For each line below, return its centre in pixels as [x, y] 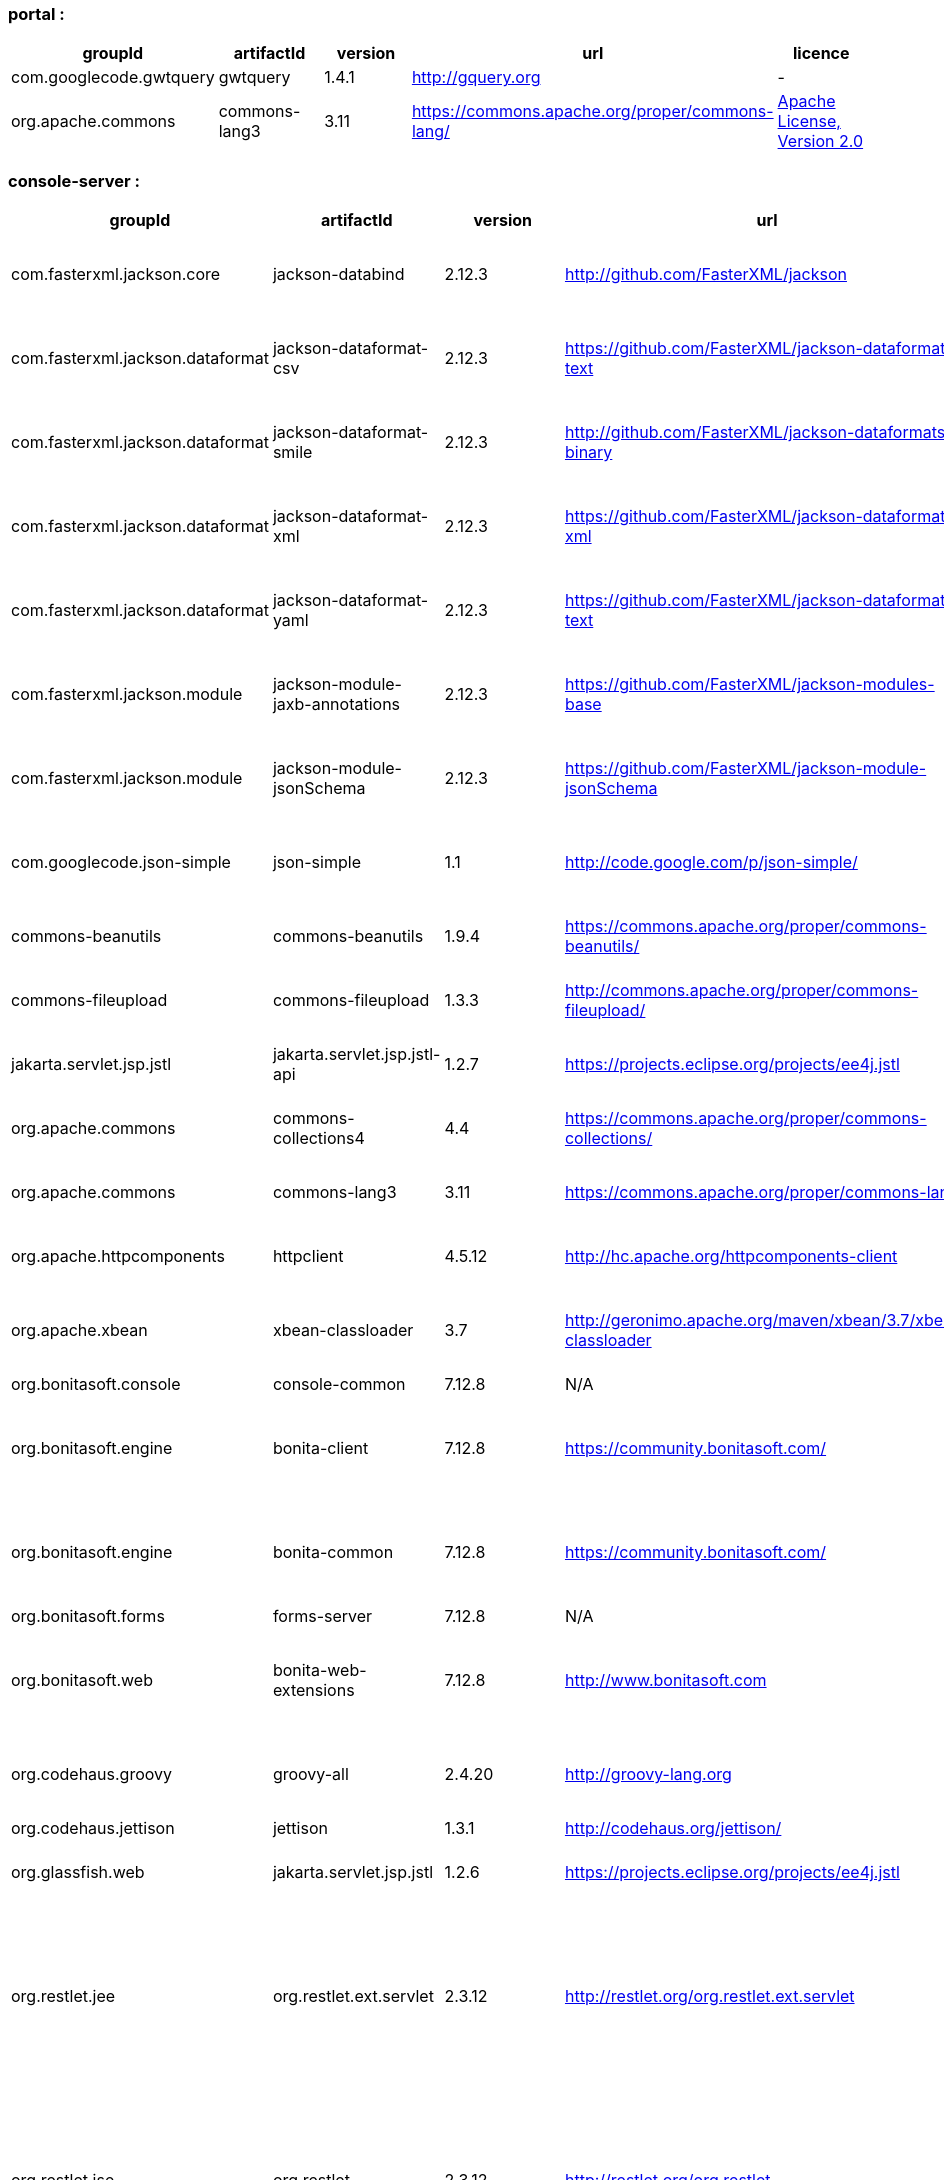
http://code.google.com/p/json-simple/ [711, 862]
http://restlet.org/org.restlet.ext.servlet [709, 1996]
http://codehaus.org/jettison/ [673, 1828]
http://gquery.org [476, 77]
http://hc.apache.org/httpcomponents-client [731, 1256]
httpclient [308, 1256]
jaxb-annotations [336, 704]
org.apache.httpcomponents [118, 1256]
